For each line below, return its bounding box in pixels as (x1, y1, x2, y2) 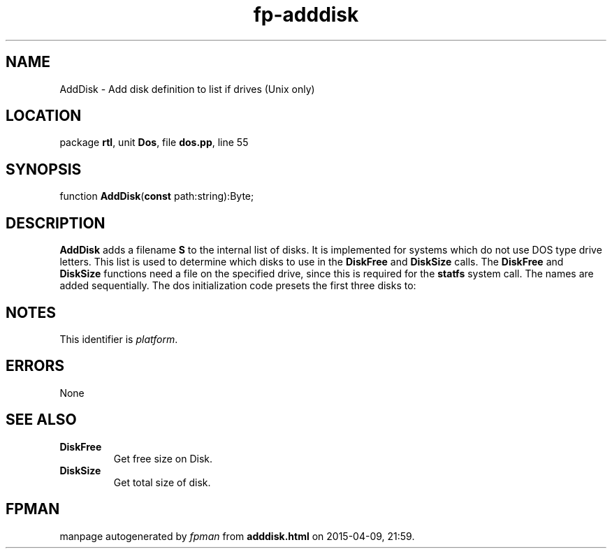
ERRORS (6, 357, 65, 375)
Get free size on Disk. (113, 452, 213, 465)
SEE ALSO (6, 411, 77, 429)
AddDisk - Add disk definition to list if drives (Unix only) (59, 82, 315, 95)
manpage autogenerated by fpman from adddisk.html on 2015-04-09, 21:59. (59, 530, 415, 542)
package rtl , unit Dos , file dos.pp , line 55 (59, 136, 249, 149)
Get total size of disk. (113, 476, 211, 488)
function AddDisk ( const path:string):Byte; (59, 190, 254, 203)
